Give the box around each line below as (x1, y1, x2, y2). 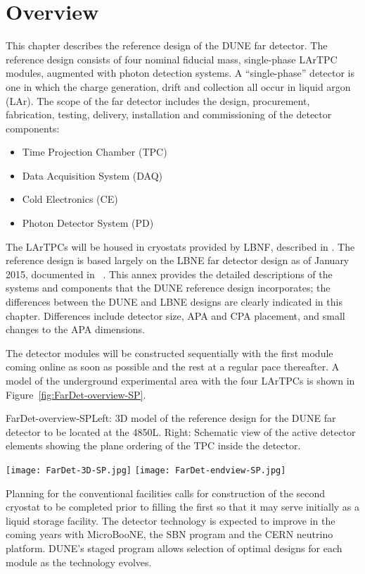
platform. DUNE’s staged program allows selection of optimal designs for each (6, 541, 342, 555)
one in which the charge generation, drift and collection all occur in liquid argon (6, 79, 351, 94)
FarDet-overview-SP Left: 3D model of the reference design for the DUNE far (6, 411, 336, 425)
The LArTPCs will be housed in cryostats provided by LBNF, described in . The (6, 239, 355, 254)
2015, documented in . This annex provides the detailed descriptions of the (6, 266, 333, 281)
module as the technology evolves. (6, 554, 152, 569)
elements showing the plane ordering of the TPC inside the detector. (6, 438, 301, 453)
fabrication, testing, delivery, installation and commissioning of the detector (6, 107, 332, 122)
